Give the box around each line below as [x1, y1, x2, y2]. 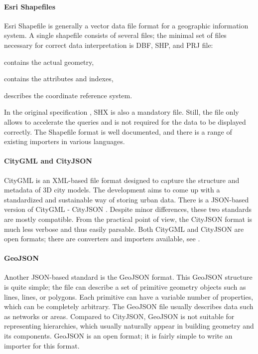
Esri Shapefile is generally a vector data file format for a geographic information [4, 20, 249, 30]
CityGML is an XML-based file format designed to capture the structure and [4, 175, 240, 185]
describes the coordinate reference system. [4, 90, 132, 100]
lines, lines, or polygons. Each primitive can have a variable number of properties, [4, 291, 254, 302]
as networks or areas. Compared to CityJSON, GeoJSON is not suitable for [4, 311, 235, 321]
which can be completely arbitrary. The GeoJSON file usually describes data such [4, 301, 254, 312]
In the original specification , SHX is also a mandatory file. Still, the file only [4, 107, 239, 117]
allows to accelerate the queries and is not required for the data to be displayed [4, 116, 246, 127]
